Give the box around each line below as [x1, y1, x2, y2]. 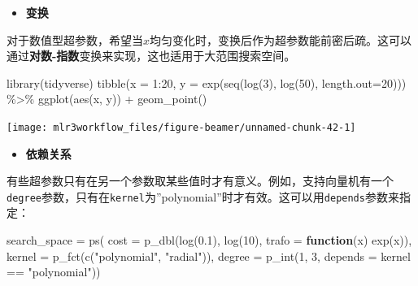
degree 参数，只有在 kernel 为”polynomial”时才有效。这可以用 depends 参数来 [7, 188, 399, 205]
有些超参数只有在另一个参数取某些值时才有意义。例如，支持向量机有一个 [7, 172, 394, 189]
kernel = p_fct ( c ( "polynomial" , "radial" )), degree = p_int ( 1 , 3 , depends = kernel [7, 247, 411, 264]
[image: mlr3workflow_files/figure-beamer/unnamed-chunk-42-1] [7, 121, 356, 133]
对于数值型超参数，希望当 [7, 31, 143, 48]
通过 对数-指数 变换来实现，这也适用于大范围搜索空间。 [7, 47, 296, 64]
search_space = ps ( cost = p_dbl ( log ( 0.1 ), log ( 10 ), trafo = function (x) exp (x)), [7, 232, 412, 249]
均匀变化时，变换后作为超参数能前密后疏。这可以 [150, 31, 412, 48]
